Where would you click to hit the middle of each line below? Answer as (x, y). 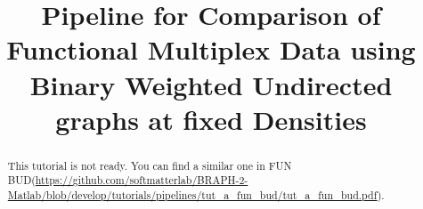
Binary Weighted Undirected (211, 84)
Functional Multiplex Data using (211, 49)
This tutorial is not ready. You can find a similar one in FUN (150, 165)
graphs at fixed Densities (211, 119)
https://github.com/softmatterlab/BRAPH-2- (142, 180)
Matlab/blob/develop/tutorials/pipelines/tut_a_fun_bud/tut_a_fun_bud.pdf (192, 195)
